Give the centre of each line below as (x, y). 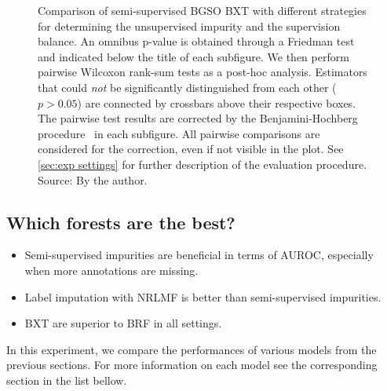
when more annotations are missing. (111, 270)
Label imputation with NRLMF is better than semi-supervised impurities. (203, 296)
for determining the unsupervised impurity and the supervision (189, 26)
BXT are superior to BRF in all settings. (123, 323)
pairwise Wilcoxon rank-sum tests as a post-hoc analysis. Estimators (203, 72)
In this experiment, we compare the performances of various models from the (192, 349)
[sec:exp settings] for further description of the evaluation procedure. (203, 164)
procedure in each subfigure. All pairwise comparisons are (179, 133)
